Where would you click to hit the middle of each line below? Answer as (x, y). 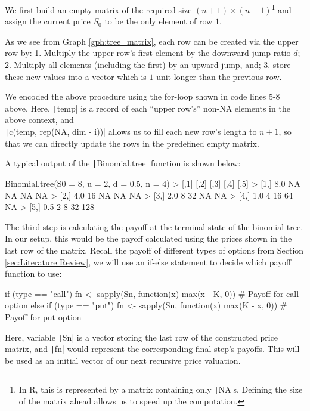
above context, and (39, 120)
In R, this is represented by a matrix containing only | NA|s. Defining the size (161, 389)
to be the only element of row (159, 21)
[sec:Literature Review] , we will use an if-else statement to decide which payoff (148, 262)
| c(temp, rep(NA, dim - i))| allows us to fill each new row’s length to (131, 132)
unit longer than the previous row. (219, 76)
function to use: (33, 274)
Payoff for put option (43, 316)
